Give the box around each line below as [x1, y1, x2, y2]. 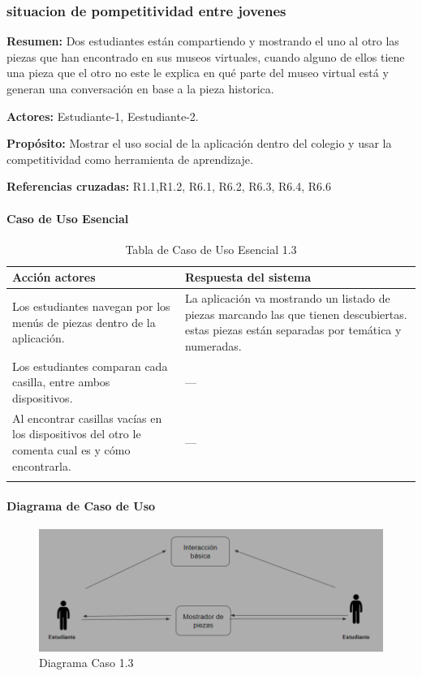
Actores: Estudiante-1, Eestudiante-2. [6, 107, 199, 124]
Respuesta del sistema [184, 269, 312, 286]
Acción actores [12, 269, 96, 286]
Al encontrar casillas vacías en [12, 409, 162, 426]
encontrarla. [12, 457, 71, 474]
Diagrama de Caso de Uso [6, 497, 156, 514]
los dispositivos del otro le [12, 425, 141, 442]
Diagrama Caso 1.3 [39, 654, 134, 671]
